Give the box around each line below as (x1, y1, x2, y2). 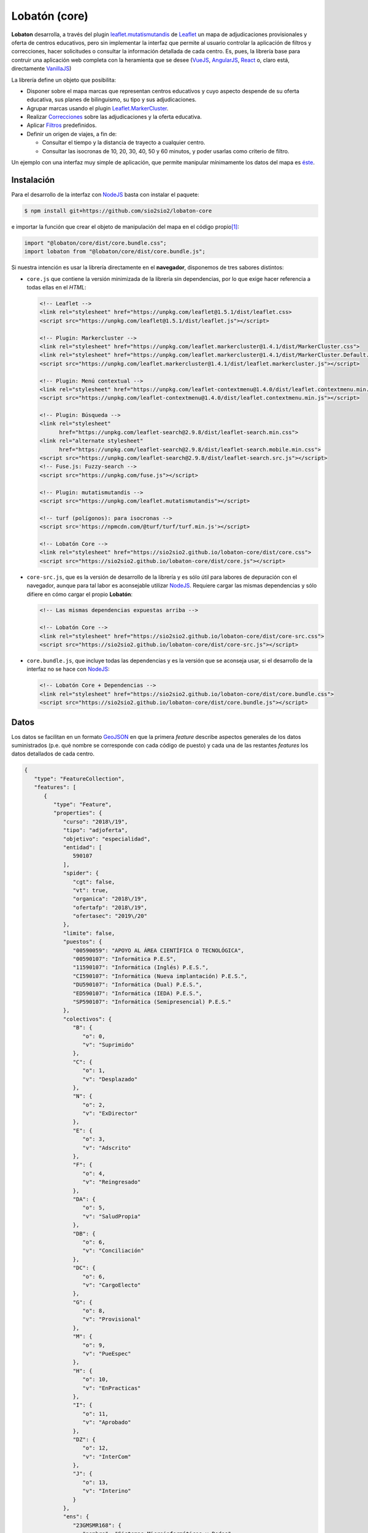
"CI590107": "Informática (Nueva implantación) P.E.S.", (72, 973, 248, 979)
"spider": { (63, 870, 99, 877)
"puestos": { (63, 938, 102, 946)
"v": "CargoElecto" (82, 1282, 141, 1288)
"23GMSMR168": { (72, 1521, 122, 1529)
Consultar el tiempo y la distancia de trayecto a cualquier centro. (42, 139, 205, 147)
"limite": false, (63, 930, 115, 936)
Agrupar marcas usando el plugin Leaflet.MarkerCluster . (26, 104, 169, 112)
